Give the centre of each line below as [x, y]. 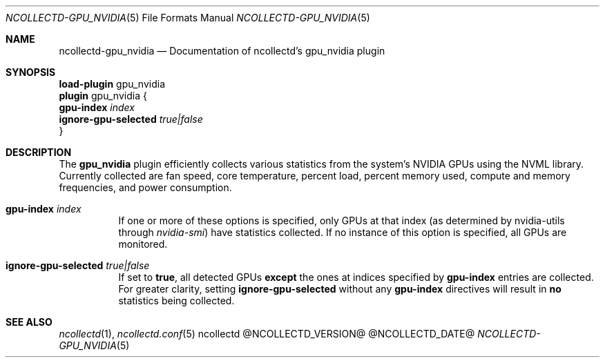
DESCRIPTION [39, 152]
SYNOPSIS [31, 72]
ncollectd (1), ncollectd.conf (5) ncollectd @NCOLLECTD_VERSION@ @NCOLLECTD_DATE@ [267, 334]
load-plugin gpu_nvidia [112, 84]
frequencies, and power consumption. [145, 187]
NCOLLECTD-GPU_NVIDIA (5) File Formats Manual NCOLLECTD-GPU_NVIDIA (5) [188, 18]
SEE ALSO [29, 322]
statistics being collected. [176, 301]
